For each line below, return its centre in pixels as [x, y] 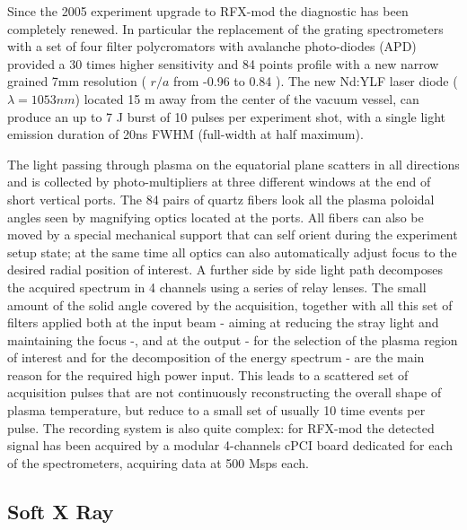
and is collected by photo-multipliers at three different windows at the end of [219, 182]
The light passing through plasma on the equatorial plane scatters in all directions [233, 164]
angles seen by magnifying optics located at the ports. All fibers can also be [216, 217]
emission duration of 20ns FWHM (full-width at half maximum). [185, 134]
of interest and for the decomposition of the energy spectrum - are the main [216, 357]
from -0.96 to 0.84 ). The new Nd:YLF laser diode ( [316, 81]
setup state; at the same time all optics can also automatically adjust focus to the [232, 252]
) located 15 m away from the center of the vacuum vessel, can [247, 98]
